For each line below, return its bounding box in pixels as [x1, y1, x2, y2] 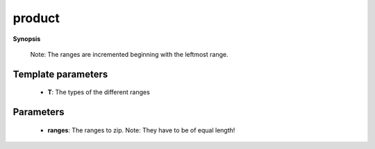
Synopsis [12, 35, 41, 43]
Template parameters [12, 68, 108, 80]
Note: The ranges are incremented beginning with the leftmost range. [30, 50, 228, 58]
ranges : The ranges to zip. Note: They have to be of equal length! [47, 125, 235, 134]
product [12, 10, 60, 26]
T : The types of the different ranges [47, 88, 151, 96]
